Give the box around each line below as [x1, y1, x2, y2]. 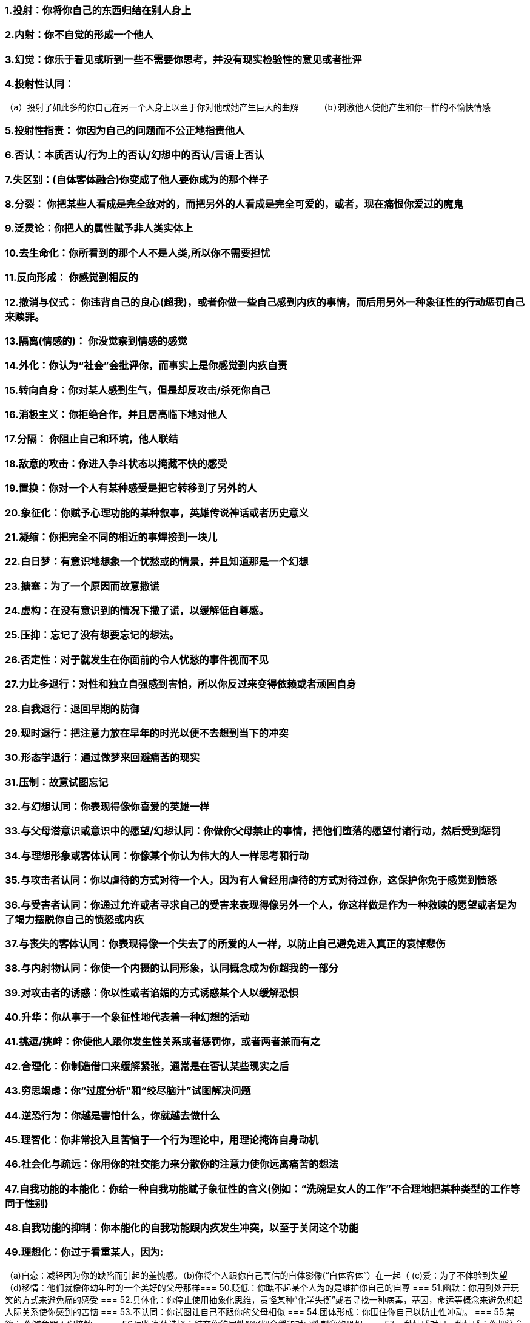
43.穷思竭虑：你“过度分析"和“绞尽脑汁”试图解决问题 [5, 1084, 251, 1097]
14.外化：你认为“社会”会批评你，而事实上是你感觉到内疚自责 [5, 359, 287, 372]
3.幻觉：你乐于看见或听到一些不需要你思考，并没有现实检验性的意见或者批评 [5, 53, 362, 66]
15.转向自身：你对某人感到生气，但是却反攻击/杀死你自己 [5, 384, 270, 396]
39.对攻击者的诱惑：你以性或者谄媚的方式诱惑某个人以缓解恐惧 [5, 986, 299, 999]
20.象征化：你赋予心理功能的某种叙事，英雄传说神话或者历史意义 [5, 506, 309, 519]
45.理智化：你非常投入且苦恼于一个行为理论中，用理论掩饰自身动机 [5, 1133, 319, 1146]
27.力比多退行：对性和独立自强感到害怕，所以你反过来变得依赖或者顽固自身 [5, 678, 357, 691]
